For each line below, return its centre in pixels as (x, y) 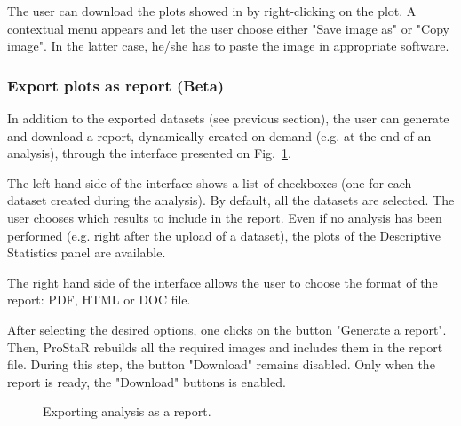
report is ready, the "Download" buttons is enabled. (147, 381)
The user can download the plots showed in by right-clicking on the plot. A (212, 11)
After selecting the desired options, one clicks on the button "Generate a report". (227, 329)
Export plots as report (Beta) (116, 85)
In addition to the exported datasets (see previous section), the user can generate (228, 118)
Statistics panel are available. (87, 252)
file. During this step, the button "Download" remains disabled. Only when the (221, 364)
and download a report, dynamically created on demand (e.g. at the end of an (219, 135)
